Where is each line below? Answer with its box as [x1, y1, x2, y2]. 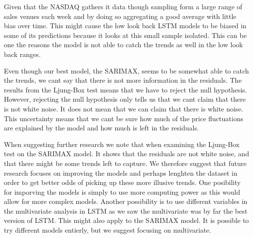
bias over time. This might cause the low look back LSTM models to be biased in [4, 20, 247, 31]
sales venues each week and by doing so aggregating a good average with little [4, 11, 236, 21]
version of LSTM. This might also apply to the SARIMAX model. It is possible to [4, 215, 249, 225]
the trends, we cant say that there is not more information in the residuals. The [4, 75, 242, 85]
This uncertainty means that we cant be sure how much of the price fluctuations [4, 113, 243, 123]
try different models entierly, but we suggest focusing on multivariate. [4, 225, 211, 235]
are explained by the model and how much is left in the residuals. [4, 123, 199, 133]
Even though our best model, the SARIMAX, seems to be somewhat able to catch [4, 65, 249, 75]
